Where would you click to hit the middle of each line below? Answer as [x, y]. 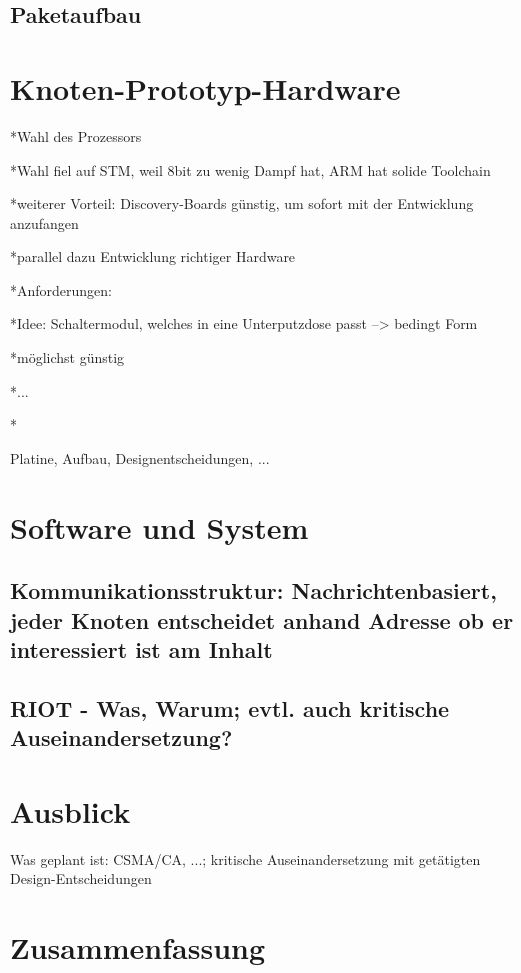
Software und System [159, 526]
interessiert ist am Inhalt [141, 648]
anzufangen [44, 222]
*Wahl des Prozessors [76, 135]
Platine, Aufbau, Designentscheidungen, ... [140, 457]
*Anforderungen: [61, 289]
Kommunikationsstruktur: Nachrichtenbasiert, [253, 590]
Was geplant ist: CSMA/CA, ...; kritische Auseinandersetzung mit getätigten [245, 858]
